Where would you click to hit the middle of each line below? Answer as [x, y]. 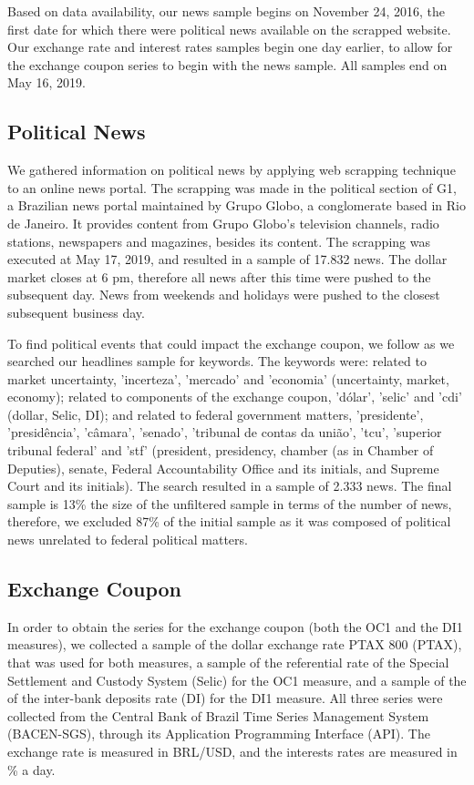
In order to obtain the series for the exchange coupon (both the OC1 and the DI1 [235, 626]
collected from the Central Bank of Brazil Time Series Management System [218, 715]
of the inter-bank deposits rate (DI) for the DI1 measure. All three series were [225, 698]
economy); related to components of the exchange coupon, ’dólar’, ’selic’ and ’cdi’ [235, 397]
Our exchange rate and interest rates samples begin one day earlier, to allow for [230, 47]
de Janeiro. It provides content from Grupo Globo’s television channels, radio [223, 223]
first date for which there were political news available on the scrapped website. [229, 29]
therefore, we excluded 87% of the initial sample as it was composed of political [229, 521]
